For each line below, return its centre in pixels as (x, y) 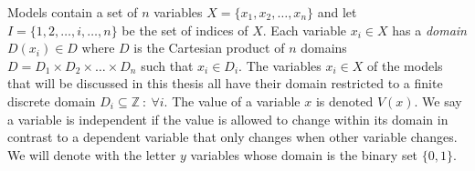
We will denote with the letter (92, 154)
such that (167, 65)
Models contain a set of (73, 12)
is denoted (344, 101)
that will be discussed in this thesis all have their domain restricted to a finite (225, 83)
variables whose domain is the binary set (304, 154)
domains (324, 48)
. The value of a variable (232, 101)
